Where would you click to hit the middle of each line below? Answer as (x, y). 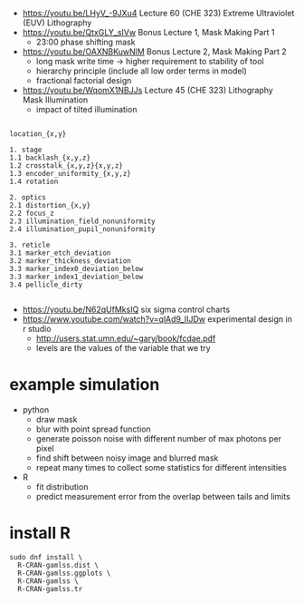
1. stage (26, 150)
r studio (37, 329)
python (36, 409)
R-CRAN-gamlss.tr (50, 588)
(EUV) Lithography (57, 23)
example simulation (85, 385)
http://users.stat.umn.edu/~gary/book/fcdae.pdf (126, 338)
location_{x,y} (38, 134)
